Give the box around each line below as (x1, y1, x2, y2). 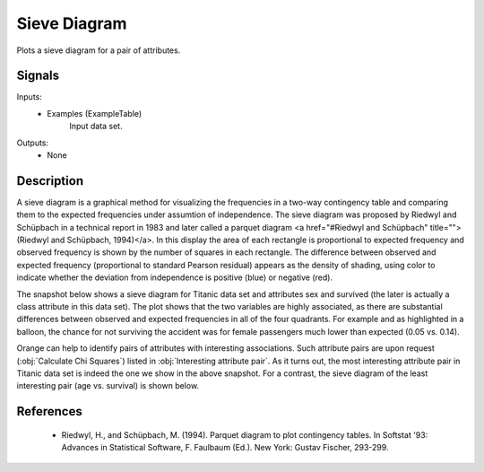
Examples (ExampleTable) (47, 108, 143, 118)
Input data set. (69, 121, 123, 132)
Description (16, 173, 84, 188)
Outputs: (16, 137, 49, 148)
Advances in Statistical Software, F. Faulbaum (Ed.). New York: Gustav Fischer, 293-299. (61, 442, 389, 453)
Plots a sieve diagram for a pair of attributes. (16, 45, 181, 56)
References (16, 404, 82, 419)
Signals (16, 68, 60, 83)
